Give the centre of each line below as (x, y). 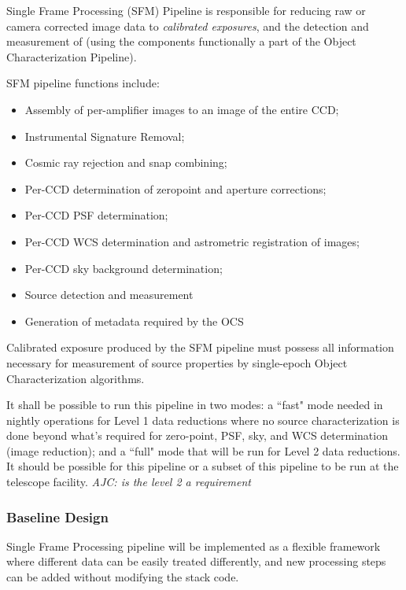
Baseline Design (57, 516)
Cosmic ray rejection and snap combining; (126, 162)
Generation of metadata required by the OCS (134, 321)
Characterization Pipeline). (72, 56)
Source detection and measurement (109, 295)
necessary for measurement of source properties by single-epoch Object (177, 362)
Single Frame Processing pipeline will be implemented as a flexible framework (194, 546)
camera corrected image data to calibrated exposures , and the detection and (188, 26)
